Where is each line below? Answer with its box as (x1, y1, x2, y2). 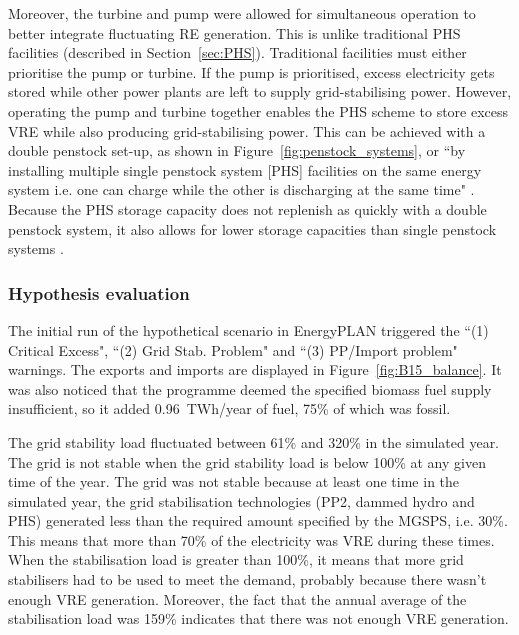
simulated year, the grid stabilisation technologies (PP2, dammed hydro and (8, 490, 475, 511)
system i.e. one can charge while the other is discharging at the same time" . (8, 179, 475, 200)
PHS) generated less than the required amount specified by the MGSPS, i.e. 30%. (8, 510, 508, 531)
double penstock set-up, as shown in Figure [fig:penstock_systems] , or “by (8, 140, 466, 161)
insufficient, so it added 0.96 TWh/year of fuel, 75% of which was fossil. (8, 398, 451, 419)
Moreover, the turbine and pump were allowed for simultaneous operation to (8, 3, 476, 23)
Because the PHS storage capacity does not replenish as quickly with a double (8, 198, 487, 219)
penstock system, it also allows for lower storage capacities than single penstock (8, 218, 497, 239)
